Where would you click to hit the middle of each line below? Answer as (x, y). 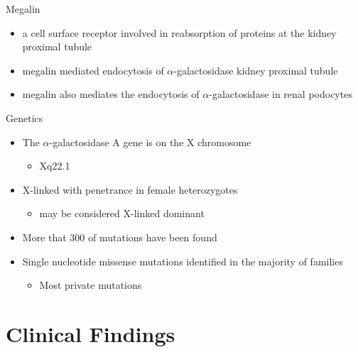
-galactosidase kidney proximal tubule (256, 70)
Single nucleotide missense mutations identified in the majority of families (183, 261)
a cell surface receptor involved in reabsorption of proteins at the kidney (179, 32)
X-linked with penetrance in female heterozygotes (130, 189)
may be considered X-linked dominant (122, 213)
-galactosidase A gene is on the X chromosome (150, 142)
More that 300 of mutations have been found (120, 237)
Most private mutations (91, 285)
